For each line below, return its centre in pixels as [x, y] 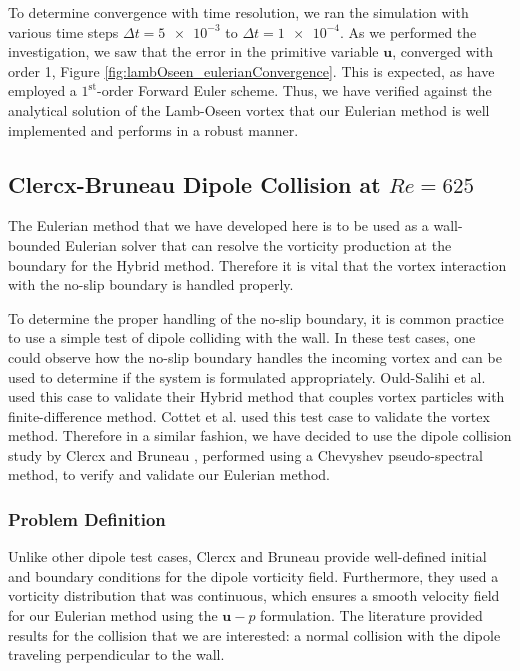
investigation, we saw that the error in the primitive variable [193, 51]
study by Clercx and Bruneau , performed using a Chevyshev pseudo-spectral [245, 454]
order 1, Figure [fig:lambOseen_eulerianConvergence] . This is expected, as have [251, 70]
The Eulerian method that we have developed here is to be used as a [218, 225]
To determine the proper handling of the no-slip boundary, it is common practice [256, 317]
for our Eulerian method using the [113, 615]
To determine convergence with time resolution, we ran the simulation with [238, 12]
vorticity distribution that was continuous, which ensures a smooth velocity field [254, 595]
